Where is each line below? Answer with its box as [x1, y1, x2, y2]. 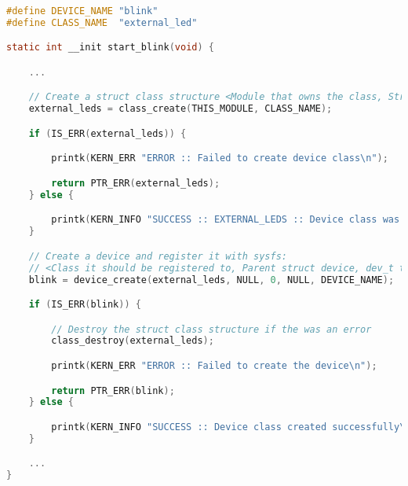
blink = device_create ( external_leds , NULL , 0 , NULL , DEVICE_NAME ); [28, 274, 395, 285]
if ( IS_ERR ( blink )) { [28, 299, 141, 311]
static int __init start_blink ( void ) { [6, 42, 214, 53]
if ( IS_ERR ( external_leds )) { [28, 127, 187, 139]
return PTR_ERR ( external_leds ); [51, 177, 220, 189]
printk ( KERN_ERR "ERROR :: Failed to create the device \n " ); [51, 359, 377, 371]
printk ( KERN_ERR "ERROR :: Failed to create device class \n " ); [51, 153, 388, 164]
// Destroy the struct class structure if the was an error [51, 323, 372, 335]
